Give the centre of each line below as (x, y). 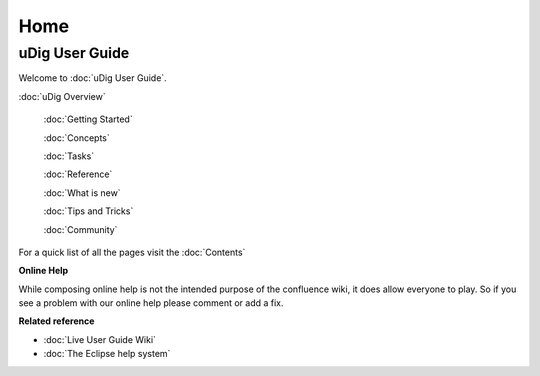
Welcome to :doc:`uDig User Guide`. (92, 78)
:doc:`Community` (80, 229)
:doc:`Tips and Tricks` (88, 211)
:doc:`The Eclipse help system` (107, 354)
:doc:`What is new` (82, 192)
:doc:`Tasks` (69, 156)
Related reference (56, 321)
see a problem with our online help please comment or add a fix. (151, 303)
